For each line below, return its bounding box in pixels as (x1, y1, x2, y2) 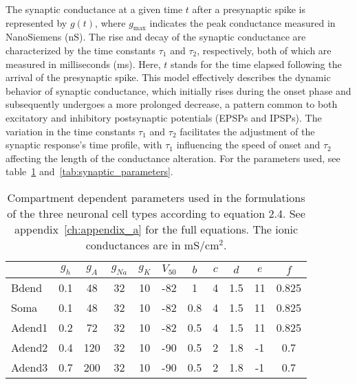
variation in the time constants (6, 124, 136, 138)
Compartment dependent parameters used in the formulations (7, 189, 305, 205)
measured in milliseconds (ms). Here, (6, 56, 161, 71)
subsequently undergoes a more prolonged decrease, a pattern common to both (6, 97, 338, 111)
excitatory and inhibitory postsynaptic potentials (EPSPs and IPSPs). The (6, 110, 322, 124)
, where (95, 15, 126, 30)
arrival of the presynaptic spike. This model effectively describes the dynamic (6, 70, 331, 84)
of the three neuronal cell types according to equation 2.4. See (7, 205, 305, 221)
